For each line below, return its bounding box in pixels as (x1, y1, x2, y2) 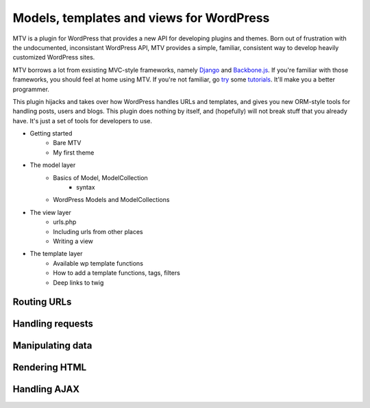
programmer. (12, 85, 49, 93)
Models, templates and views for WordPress (12, 10, 270, 25)
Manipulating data (12, 340, 92, 352)
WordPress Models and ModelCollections (53, 196, 170, 204)
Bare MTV (53, 139, 82, 147)
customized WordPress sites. (12, 53, 95, 62)
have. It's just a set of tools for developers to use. (12, 116, 152, 125)
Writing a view (53, 237, 94, 245)
